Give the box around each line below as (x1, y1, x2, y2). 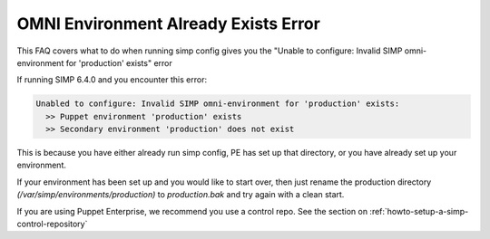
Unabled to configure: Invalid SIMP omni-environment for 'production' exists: (35, 99, 400, 109)
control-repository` (16, 218, 88, 230)
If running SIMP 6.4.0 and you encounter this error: (16, 74, 208, 85)
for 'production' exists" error (65, 57, 172, 68)
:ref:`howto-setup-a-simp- (368, 206, 469, 216)
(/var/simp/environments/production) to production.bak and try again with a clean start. (16, 189, 345, 200)
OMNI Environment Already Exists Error (16, 14, 321, 33)
